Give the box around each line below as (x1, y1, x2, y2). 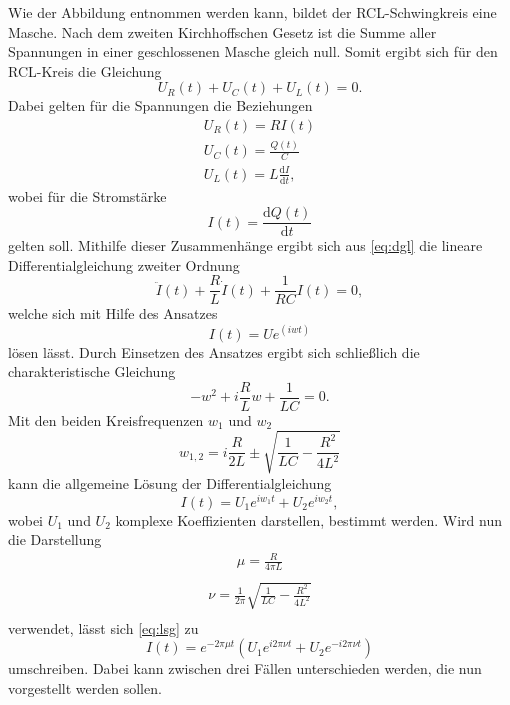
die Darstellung (8, 529, 102, 550)
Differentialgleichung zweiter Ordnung (8, 254, 240, 275)
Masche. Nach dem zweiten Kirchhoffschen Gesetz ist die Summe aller (8, 21, 437, 42)
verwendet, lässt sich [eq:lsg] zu (8, 617, 199, 638)
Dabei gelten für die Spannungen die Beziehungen (8, 95, 313, 116)
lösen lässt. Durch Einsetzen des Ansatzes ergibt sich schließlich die (8, 341, 420, 362)
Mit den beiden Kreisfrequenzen (8, 409, 204, 430)
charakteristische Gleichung (8, 361, 176, 382)
